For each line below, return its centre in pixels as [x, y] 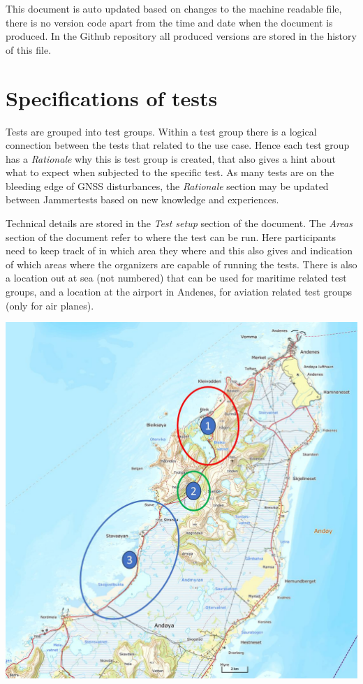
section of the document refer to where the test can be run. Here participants [171, 237]
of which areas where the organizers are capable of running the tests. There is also [181, 264]
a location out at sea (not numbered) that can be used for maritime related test [176, 278]
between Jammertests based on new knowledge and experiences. [142, 199]
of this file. [29, 49]
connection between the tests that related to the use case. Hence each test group [178, 145]
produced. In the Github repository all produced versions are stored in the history [181, 36]
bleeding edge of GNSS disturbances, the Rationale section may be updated [167, 185]
